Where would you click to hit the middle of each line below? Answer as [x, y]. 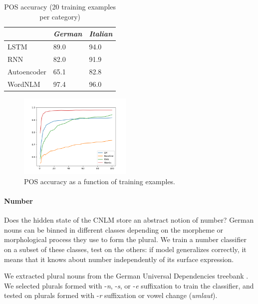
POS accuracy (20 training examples [60, 6]
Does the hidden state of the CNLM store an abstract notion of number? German [129, 220]
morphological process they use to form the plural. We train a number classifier [125, 239]
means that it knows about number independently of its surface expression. [119, 259]
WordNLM [24, 84]
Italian [101, 34]
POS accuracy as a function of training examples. [100, 181]
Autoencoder [27, 71]
